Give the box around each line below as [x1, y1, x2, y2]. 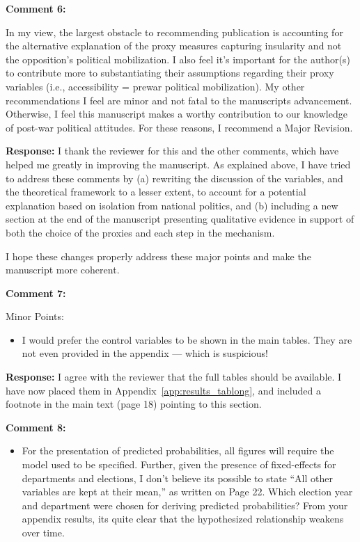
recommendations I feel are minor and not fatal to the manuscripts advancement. [6, 93, 352, 107]
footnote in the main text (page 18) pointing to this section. [6, 397, 262, 411]
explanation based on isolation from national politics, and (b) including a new [6, 198, 338, 212]
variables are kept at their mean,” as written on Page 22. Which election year [22, 484, 353, 499]
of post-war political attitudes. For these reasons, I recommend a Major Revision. [6, 120, 353, 134]
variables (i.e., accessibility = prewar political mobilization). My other [6, 79, 305, 93]
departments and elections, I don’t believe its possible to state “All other [22, 470, 333, 485]
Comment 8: [6, 420, 66, 434]
